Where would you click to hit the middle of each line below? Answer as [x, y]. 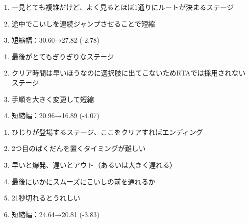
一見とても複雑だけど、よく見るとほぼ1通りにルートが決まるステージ [123, 7]
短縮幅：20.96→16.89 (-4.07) [55, 115]
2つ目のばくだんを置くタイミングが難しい [78, 148]
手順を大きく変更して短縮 [53, 99]
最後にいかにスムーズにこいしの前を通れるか [83, 181]
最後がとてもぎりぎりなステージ [63, 56]
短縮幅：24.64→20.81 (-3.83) [55, 214]
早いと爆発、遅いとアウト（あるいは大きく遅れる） [94, 164]
